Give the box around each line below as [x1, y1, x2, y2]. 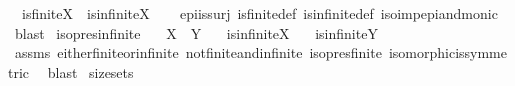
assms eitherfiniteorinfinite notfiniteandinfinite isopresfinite [14, 42, 382, 63]
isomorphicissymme [388, 42, 507, 63]
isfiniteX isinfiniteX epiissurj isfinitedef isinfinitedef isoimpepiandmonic [21, 3, 498, 23]
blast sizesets [47, 61, 134, 82]
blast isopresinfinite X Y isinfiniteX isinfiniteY [14, 22, 378, 43]
